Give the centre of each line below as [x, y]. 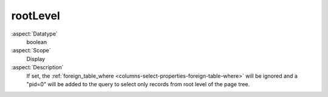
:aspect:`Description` [37, 67]
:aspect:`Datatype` [34, 34]
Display [36, 59]
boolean [37, 42]
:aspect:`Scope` [31, 51]
